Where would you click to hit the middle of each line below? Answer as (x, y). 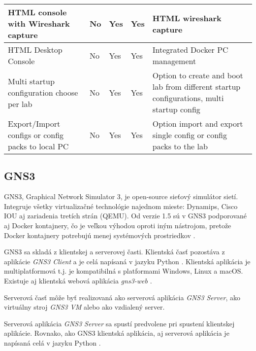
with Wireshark (39, 23)
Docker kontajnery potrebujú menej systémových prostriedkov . (100, 235)
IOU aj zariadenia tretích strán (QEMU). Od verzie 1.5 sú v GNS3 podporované (126, 216)
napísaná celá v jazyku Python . (52, 342)
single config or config (190, 135)
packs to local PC (38, 146)
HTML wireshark (187, 18)
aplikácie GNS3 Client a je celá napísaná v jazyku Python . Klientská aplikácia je (127, 261)
